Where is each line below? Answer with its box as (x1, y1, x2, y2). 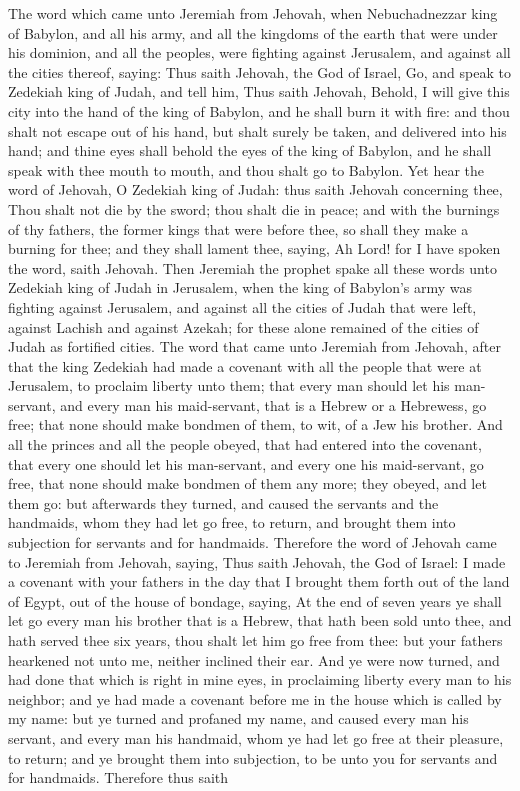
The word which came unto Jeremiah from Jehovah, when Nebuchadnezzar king (8, 3, 498, 23)
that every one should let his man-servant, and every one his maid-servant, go (8, 453, 484, 474)
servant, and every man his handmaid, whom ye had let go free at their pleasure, (8, 727, 504, 748)
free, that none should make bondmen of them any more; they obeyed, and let (8, 473, 487, 494)
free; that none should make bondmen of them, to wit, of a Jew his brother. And (8, 414, 503, 435)
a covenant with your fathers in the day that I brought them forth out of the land (8, 571, 510, 592)
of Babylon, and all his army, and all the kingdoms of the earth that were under (8, 22, 498, 43)
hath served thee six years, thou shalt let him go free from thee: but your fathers (8, 630, 503, 650)
